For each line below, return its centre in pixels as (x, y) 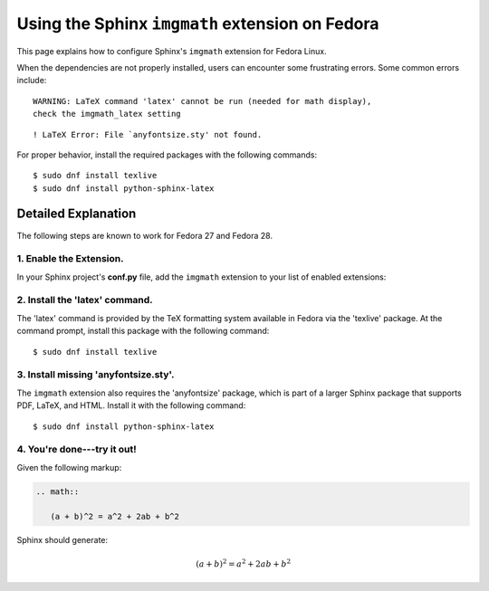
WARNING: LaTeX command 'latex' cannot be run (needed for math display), (202, 101)
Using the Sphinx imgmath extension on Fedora (198, 24)
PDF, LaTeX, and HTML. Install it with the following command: (131, 405)
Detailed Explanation (77, 214)
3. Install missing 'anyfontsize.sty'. (96, 375)
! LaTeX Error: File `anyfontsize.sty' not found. (148, 134)
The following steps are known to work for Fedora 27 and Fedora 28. (145, 235)
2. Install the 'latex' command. (85, 300)
